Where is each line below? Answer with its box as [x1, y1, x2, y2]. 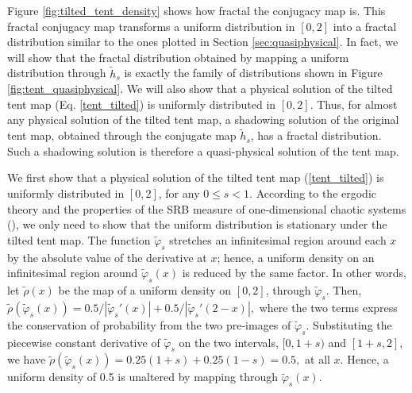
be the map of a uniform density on [58, 281, 232, 298]
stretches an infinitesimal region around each [169, 231, 387, 248]
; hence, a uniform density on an [217, 249, 375, 265]
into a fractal [333, 17, 397, 34]
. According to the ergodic [249, 184, 377, 201]
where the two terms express [259, 299, 398, 315]
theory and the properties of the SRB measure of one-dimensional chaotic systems [7, 200, 406, 217]
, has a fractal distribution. [250, 127, 382, 144]
